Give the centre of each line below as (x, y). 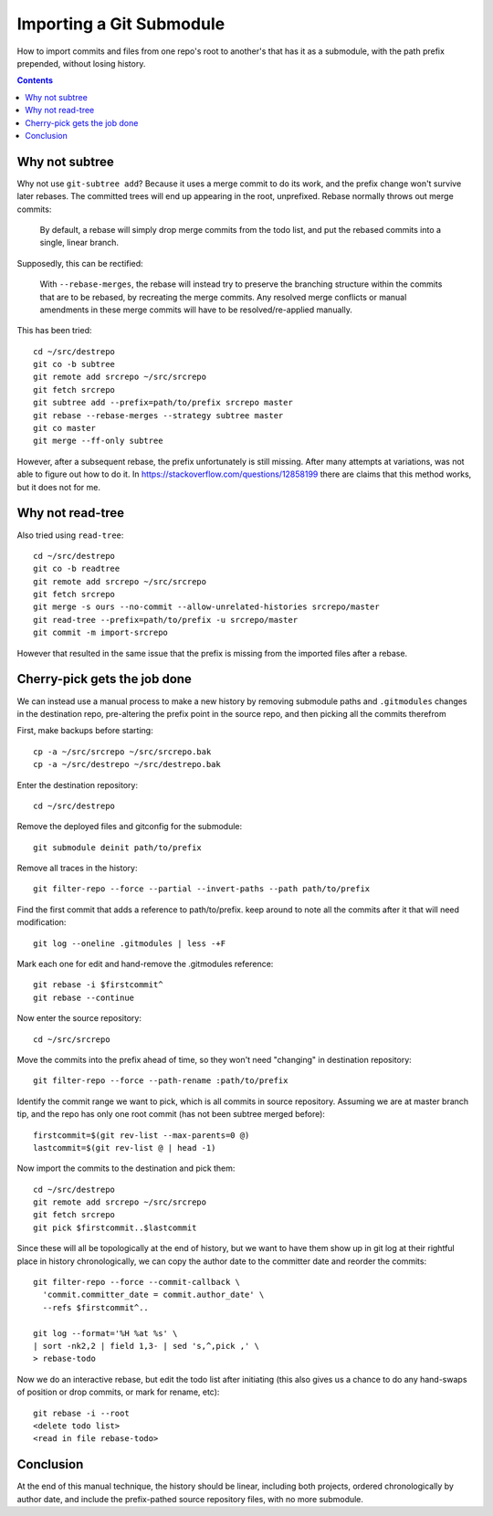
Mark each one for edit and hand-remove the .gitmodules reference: (145, 964)
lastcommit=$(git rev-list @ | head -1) (125, 1148)
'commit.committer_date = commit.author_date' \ (153, 1295)
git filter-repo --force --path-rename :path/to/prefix (161, 1081)
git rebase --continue (84, 997)
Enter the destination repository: (78, 784)
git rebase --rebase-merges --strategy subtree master (158, 415)
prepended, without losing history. (81, 63)
